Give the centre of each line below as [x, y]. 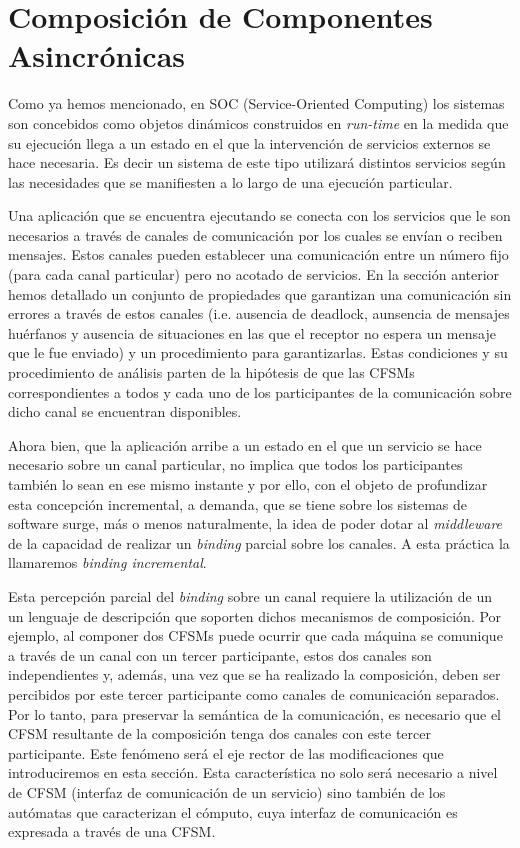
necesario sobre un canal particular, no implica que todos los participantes [235, 464]
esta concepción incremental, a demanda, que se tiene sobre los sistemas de [238, 503]
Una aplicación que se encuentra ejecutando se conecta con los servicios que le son [259, 215]
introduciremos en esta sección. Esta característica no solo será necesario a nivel [253, 772]
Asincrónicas [97, 55]
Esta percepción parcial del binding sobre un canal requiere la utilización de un [250, 595]
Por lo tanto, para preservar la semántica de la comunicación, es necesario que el [255, 713]
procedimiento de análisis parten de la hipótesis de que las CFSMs [211, 372]
